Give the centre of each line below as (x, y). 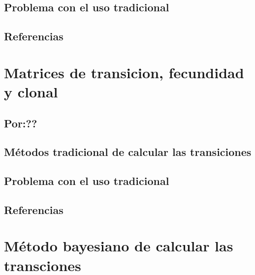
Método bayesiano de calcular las (119, 246)
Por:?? (21, 123)
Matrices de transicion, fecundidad (124, 72)
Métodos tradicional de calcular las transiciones (128, 152)
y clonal (31, 91)
